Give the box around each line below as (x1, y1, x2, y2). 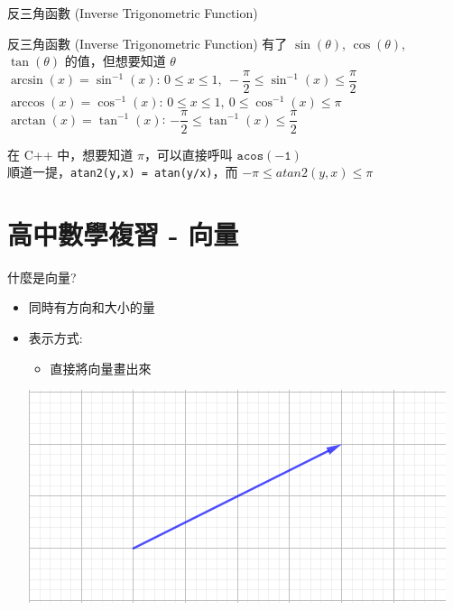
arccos (10, 96, 45, 109)
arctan (10, 114, 46, 127)
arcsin (10, 74, 43, 88)
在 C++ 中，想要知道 (7, 144, 134, 163)
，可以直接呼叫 (143, 144, 233, 163)
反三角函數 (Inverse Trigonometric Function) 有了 (7, 33, 288, 52)
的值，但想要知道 (64, 51, 166, 70)
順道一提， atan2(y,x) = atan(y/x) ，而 (7, 162, 238, 181)
